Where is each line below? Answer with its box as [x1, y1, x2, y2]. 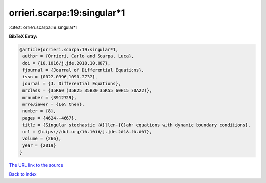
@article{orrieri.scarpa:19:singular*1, [19, 47, 118, 52]
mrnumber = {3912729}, [22, 95, 77, 100]
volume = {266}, [22, 136, 62, 141]
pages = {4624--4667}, [22, 115, 77, 121]
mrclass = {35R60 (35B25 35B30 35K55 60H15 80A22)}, [22, 88, 152, 93]
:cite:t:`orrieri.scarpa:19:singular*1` [9, 25, 79, 30]
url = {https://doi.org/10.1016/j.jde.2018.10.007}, [22, 129, 152, 134]
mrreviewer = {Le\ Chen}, [22, 102, 85, 107]
